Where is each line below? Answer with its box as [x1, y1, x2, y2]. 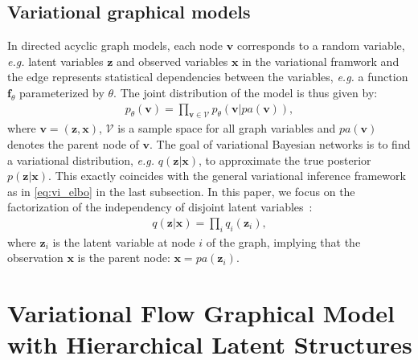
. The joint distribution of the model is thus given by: [113, 84, 378, 100]
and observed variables [117, 52, 228, 69]
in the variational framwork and [242, 52, 400, 69]
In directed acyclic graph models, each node [7, 37, 223, 54]
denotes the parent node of [7, 136, 139, 152]
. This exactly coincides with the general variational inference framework [48, 167, 406, 184]
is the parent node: [77, 249, 170, 266]
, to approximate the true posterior [199, 151, 371, 168]
